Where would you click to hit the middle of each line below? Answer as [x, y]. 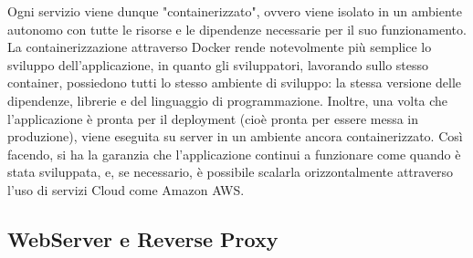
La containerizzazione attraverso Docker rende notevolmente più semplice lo [220, 47]
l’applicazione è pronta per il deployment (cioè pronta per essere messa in [213, 118]
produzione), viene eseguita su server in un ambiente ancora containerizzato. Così [235, 136]
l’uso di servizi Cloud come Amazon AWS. [126, 189]
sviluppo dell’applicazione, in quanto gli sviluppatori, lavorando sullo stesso [218, 64]
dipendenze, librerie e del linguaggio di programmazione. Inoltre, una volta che [228, 100]
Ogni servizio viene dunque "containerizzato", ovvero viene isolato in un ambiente [235, 11]
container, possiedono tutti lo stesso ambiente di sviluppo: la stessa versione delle [235, 83]
